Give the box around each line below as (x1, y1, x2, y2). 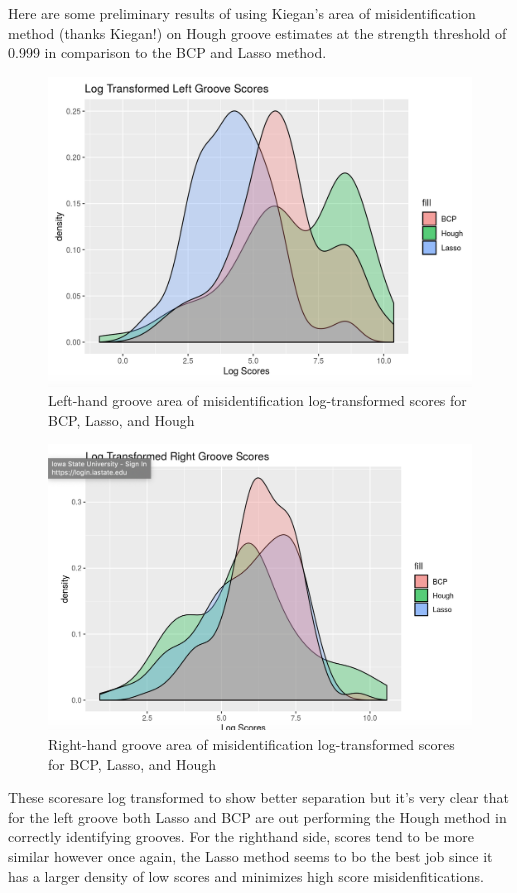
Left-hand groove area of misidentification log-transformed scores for (48, 390, 467, 411)
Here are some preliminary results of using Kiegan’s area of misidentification (8, 3, 476, 23)
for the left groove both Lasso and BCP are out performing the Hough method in (8, 806, 507, 827)
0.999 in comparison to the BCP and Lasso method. (8, 42, 327, 63)
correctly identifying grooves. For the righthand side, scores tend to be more (8, 826, 474, 847)
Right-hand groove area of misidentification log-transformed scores (48, 733, 455, 754)
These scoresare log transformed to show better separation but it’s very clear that (8, 787, 509, 808)
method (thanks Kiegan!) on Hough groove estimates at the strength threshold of (8, 22, 507, 43)
